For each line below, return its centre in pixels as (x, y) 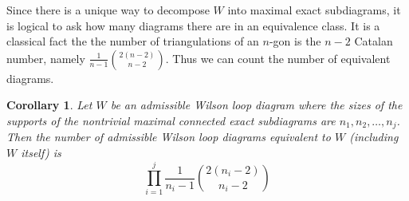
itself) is (41, 153)
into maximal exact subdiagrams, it (314, 10)
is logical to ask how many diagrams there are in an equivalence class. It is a (193, 25)
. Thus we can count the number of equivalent (278, 58)
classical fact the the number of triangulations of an (133, 41)
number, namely (46, 58)
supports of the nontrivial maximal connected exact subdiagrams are (171, 120)
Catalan (374, 41)
